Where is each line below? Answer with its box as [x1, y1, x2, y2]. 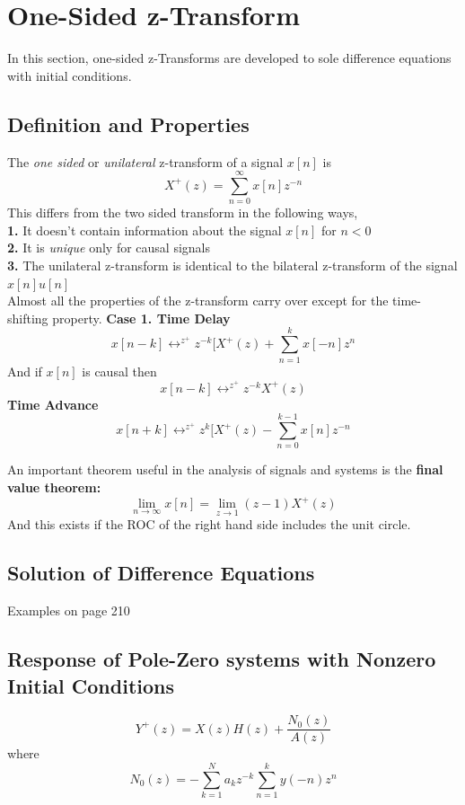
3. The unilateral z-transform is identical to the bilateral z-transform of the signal [7, 256, 458, 275]
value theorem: [7, 478, 101, 497]
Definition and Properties [7, 110, 250, 137]
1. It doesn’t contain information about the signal [7, 220, 282, 239]
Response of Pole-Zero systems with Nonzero [7, 645, 436, 673]
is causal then [82, 361, 157, 380]
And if [7, 361, 42, 380]
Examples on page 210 [7, 601, 130, 620]
